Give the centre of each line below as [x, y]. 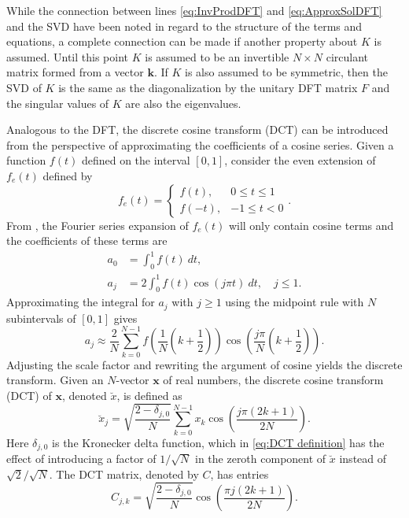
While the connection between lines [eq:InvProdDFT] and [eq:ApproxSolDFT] [194, 10]
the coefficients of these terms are [87, 240]
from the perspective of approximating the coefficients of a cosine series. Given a [200, 144]
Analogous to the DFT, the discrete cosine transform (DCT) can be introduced [197, 129]
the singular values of [58, 103]
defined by [68, 175]
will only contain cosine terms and [311, 225]
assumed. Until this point [68, 56]
